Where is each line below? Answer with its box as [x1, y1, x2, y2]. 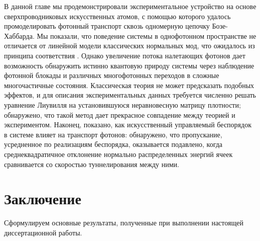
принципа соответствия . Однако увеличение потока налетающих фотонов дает [4, 50, 245, 60]
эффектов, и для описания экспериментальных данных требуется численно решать [4, 90, 256, 100]
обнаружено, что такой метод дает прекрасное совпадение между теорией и [4, 109, 235, 120]
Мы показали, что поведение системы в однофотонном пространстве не [37, 30, 256, 41]
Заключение [4, 188, 81, 209]
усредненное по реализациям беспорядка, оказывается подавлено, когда [4, 139, 223, 149]
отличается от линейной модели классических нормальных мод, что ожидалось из [4, 40, 255, 51]
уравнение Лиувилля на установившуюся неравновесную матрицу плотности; [4, 99, 241, 110]
